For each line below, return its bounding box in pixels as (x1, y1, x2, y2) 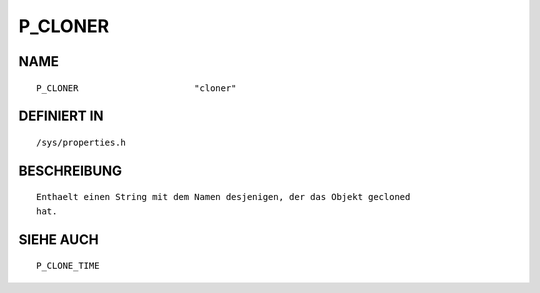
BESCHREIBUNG (18, 162, 123, 179)
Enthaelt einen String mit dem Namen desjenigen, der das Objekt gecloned (36, 191, 411, 203)
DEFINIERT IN (18, 108, 104, 125)
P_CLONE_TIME (36, 260, 100, 272)
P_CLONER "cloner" (36, 82, 237, 94)
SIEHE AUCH (18, 231, 99, 248)
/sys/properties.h (36, 136, 127, 148)
